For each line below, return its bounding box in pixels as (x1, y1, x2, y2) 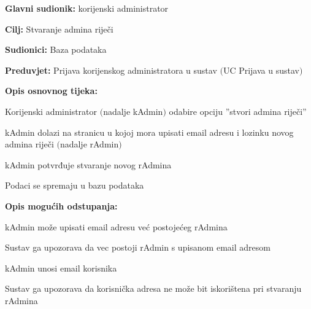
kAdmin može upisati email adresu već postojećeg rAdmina (5, 220, 228, 233)
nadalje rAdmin (60, 138, 119, 151)
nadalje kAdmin (103, 104, 163, 117)
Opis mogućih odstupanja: (5, 199, 118, 212)
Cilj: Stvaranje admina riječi (5, 22, 113, 35)
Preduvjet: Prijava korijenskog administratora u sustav (5, 63, 217, 76)
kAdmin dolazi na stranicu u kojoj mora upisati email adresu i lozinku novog (5, 125, 294, 138)
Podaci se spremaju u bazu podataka (5, 179, 144, 192)
